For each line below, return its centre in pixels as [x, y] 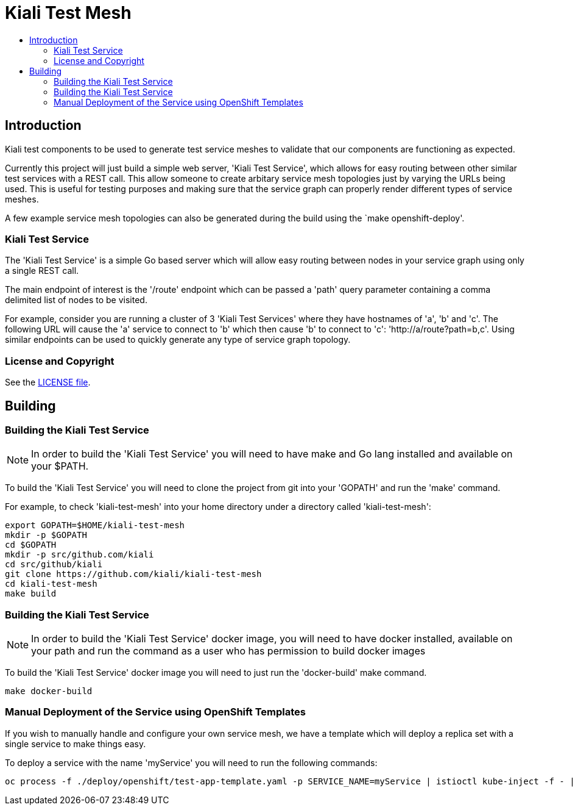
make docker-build [49, 691]
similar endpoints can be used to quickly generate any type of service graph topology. [178, 340]
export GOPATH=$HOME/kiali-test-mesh [95, 525]
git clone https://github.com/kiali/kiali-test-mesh [133, 574]
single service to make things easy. [76, 744]
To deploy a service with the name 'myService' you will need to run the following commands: [191, 762]
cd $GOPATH [31, 545]
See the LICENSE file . [48, 382]
